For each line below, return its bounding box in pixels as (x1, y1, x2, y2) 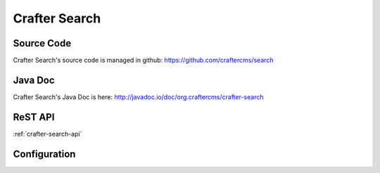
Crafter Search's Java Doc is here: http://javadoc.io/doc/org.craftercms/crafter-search (13, 92, 264, 101)
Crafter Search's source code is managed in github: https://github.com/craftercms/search (13, 56, 274, 65)
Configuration (13, 148, 76, 160)
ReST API (13, 111, 55, 123)
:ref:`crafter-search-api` (13, 129, 82, 138)
